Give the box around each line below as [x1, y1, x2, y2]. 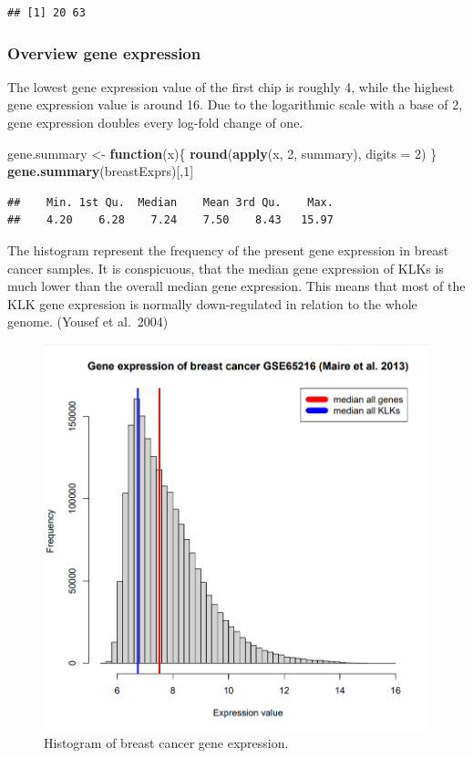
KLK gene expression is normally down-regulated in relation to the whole [7, 294, 417, 313]
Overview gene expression [7, 41, 201, 64]
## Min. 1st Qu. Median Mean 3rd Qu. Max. [7, 195, 334, 209]
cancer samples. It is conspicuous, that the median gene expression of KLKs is [7, 258, 444, 277]
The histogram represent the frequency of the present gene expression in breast [7, 240, 449, 259]
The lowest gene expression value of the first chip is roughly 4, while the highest [7, 77, 455, 96]
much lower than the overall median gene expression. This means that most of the [7, 276, 466, 296]
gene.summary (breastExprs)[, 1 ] [7, 161, 194, 181]
